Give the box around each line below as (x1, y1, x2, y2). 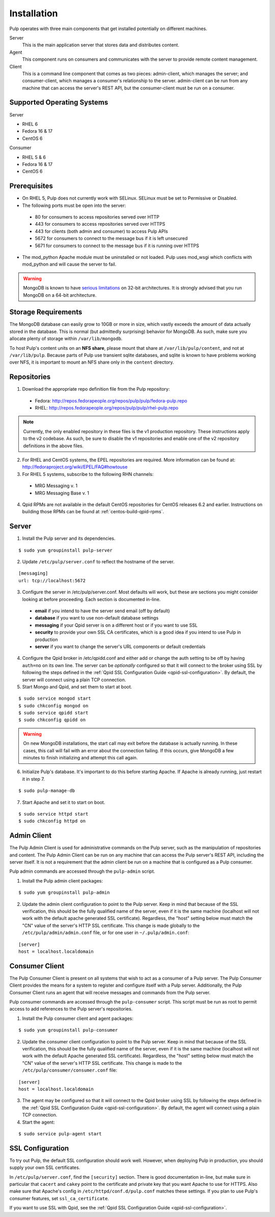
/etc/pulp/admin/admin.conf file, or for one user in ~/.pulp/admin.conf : (22, 929, 189, 936)
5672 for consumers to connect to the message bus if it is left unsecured (35, 235, 188, 242)
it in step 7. (22, 776, 45, 782)
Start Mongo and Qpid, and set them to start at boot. (22, 683, 132, 689)
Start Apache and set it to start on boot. (22, 799, 105, 805)
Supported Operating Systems (9, 98, 108, 107)
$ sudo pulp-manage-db (18, 788, 75, 794)
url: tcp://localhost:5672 (18, 578, 86, 583)
